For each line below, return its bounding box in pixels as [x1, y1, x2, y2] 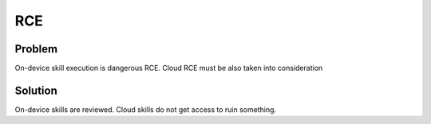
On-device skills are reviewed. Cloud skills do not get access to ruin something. [14, 104, 277, 114]
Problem [14, 42, 58, 56]
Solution [14, 83, 57, 97]
